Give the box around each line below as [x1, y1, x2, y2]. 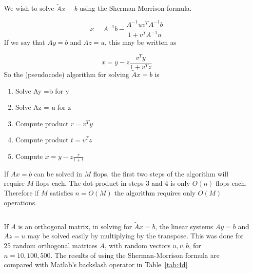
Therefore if [4, 188, 39, 198]
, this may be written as [104, 37, 176, 47]
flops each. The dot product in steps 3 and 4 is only [36, 178, 190, 188]
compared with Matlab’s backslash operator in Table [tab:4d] [4, 259, 188, 270]
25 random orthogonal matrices [4, 240, 97, 251]
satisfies [50, 188, 73, 198]
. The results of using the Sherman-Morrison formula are [50, 250, 220, 260]
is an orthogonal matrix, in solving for [18, 221, 132, 231]
